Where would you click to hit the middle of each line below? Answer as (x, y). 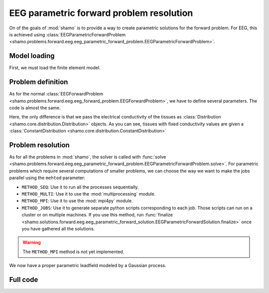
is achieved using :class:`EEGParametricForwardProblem (67, 34)
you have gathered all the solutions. (58, 228)
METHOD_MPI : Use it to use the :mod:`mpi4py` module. (77, 201)
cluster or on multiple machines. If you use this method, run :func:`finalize (97, 215)
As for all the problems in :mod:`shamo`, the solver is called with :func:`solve (88, 157)
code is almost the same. (35, 107)
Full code (24, 279)
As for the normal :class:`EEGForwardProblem (56, 94)
